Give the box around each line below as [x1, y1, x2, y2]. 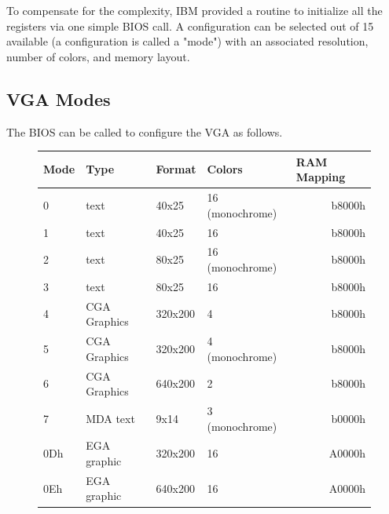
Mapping [295, 169, 346, 185]
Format [156, 161, 196, 177]
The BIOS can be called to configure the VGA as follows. [6, 123, 283, 140]
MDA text [86, 410, 135, 426]
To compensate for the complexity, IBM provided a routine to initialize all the [6, 2, 383, 18]
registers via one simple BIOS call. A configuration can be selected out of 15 [6, 17, 374, 34]
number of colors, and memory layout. [6, 48, 190, 64]
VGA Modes [6, 86, 111, 111]
